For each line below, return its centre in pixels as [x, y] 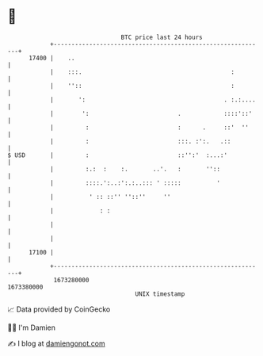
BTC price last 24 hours [162, 37]
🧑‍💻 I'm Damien [32, 327]
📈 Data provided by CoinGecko [59, 309]
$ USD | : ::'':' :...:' [117, 155]
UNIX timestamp [160, 294]
